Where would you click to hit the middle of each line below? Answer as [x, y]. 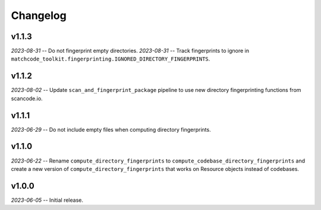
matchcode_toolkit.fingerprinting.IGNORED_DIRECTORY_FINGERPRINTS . [111, 59]
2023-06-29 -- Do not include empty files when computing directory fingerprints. [111, 129]
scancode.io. [27, 98]
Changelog [39, 15]
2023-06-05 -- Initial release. [47, 200]
